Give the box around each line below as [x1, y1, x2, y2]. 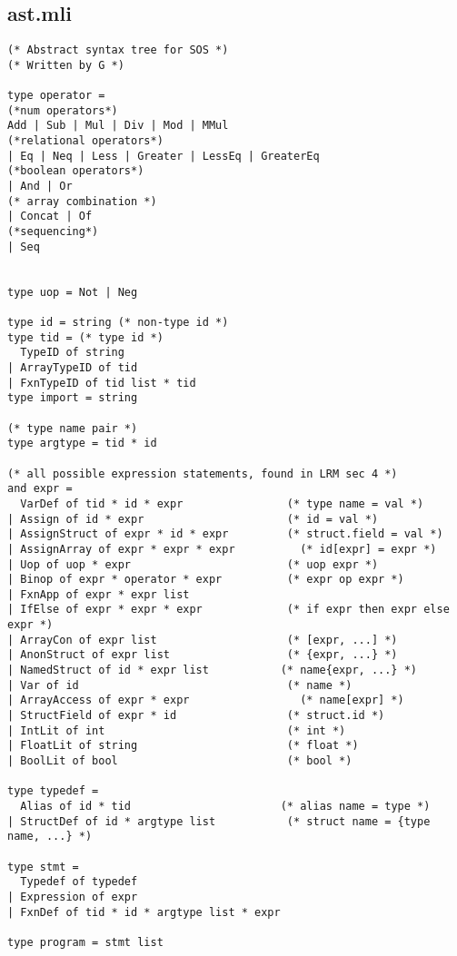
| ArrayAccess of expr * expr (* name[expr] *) [7, 694, 404, 707]
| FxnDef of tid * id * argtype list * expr [7, 905, 281, 919]
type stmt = [7, 860, 79, 873]
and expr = [7, 482, 73, 496]
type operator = [7, 89, 105, 103]
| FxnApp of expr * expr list [7, 587, 190, 601]
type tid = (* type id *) [7, 330, 164, 344]
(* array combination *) [7, 194, 157, 208]
